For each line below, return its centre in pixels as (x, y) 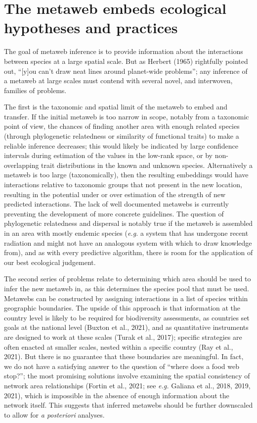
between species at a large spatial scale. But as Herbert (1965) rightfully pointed (126, 61)
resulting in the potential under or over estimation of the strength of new (115, 194)
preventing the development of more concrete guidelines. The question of (114, 213)
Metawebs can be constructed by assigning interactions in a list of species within (126, 298)
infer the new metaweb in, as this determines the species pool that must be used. (127, 288)
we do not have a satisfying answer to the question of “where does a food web (122, 366)
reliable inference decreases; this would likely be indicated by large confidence (121, 145)
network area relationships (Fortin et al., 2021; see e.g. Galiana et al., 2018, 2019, (127, 385)
